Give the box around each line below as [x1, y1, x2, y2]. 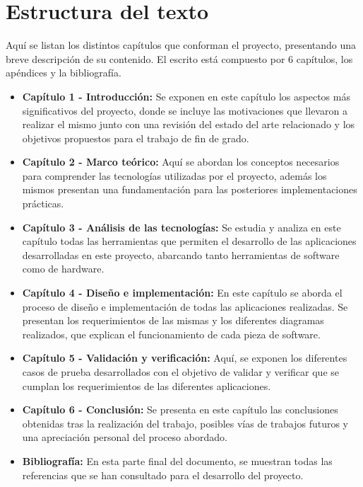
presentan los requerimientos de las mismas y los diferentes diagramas [22, 313, 324, 328]
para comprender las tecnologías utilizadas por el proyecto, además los [22, 168, 327, 183]
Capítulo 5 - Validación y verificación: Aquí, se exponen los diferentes [22, 350, 347, 365]
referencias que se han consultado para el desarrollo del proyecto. [22, 467, 304, 482]
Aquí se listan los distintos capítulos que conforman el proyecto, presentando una [6, 38, 357, 52]
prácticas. [22, 196, 64, 211]
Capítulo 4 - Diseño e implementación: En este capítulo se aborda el [22, 285, 343, 300]
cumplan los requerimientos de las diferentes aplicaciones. [22, 378, 271, 393]
